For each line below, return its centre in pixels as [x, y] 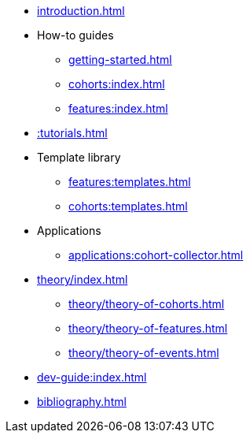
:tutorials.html [72, 133]
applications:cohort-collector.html [156, 255]
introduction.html [81, 11]
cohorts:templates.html [128, 206]
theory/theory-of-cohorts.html [147, 304]
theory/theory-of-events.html [144, 353]
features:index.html [118, 108]
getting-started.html [120, 60]
